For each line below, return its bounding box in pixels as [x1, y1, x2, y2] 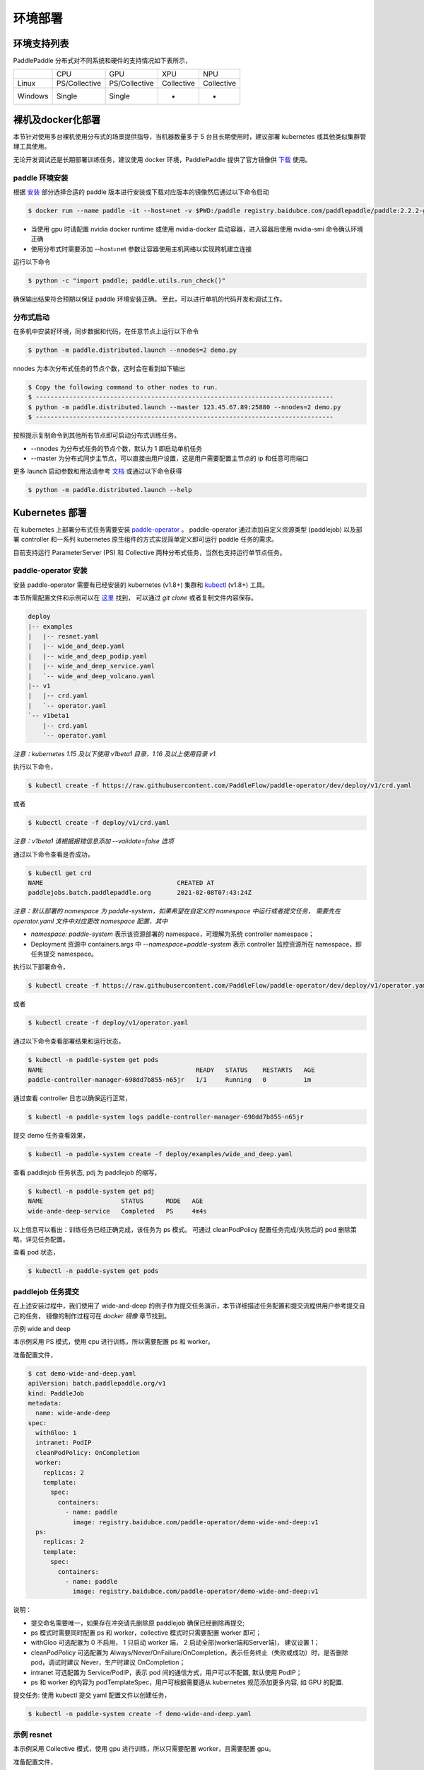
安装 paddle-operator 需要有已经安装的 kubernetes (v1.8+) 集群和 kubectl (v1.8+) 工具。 [13, 581, 269, 589]
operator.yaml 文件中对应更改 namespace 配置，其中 [13, 917, 168, 925]
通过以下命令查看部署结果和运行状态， [13, 1037, 125, 1046]
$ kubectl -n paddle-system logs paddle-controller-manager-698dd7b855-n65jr [28, 1112, 304, 1121]
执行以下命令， [13, 763, 57, 771]
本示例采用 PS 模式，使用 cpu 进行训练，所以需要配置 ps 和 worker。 [13, 1337, 215, 1346]
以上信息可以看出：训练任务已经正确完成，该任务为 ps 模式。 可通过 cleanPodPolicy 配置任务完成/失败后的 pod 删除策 [13, 1225, 357, 1233]
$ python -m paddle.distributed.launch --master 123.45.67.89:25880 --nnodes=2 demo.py [28, 403, 341, 411]
